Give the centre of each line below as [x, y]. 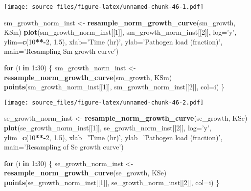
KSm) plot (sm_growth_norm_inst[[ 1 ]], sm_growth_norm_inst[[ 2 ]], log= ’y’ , [120, 32]
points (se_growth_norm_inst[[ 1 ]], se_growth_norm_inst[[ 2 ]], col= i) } [112, 182]
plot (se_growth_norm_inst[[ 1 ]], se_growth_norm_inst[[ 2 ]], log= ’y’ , [108, 128]
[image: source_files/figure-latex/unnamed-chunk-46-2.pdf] [104, 102]
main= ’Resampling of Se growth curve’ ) [64, 147]
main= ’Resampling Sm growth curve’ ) [61, 51]
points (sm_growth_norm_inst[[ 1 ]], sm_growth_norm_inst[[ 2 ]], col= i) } [114, 87]
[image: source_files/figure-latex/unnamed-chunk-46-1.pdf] [104, 7]
